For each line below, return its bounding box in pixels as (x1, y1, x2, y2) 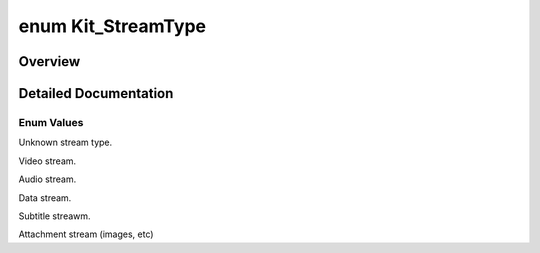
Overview (18, 53, 81, 70)
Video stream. (18, 155, 77, 167)
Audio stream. (18, 173, 77, 185)
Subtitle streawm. (18, 210, 91, 222)
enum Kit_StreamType (18, 15, 207, 37)
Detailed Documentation (18, 85, 174, 102)
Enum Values (18, 115, 84, 129)
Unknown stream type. (18, 136, 113, 149)
